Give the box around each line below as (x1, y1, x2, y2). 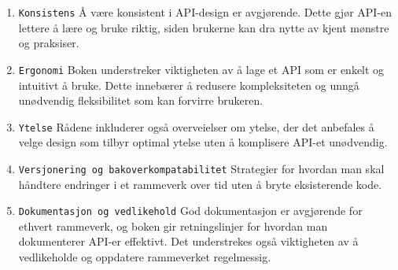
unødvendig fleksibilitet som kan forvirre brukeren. (18, 92, 263, 109)
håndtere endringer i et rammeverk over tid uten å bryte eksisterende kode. (18, 176, 382, 192)
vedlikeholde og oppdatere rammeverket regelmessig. (18, 249, 271, 265)
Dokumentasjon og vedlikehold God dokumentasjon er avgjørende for (18, 202, 363, 219)
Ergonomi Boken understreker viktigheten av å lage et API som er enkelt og (18, 61, 385, 77)
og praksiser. (18, 35, 79, 51)
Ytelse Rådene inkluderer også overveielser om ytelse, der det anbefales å (18, 118, 374, 135)
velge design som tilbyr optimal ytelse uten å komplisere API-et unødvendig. (18, 134, 388, 150)
